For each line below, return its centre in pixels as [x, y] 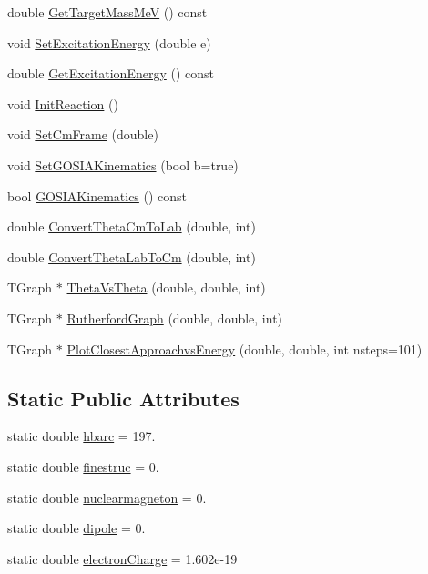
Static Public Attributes [123, 398]
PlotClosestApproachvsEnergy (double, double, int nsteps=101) [245, 348]
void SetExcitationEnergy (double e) [109, 42]
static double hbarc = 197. [82, 436]
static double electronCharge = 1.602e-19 [122, 558]
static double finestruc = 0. [83, 466]
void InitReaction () [63, 103]
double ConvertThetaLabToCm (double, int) [132, 256]
